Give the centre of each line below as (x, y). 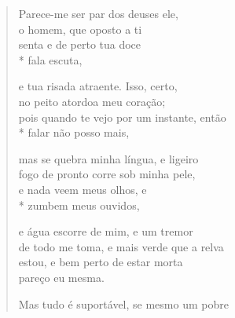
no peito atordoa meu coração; (92, 101)
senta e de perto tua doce (80, 44)
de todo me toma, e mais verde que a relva (121, 246)
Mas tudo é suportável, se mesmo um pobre (123, 303)
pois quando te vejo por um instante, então (122, 117)
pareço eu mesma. (61, 277)
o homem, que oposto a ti (80, 29)
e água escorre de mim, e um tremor (106, 231)
